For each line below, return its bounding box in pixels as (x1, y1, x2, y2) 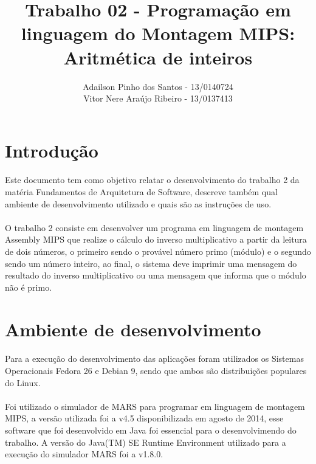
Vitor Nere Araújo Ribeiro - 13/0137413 (83, 92, 233, 105)
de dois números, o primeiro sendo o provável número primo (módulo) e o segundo (5, 245, 311, 258)
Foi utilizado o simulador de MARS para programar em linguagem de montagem (5, 400, 305, 412)
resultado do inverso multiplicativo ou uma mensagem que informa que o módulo (5, 269, 306, 282)
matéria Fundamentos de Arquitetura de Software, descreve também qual (5, 185, 278, 198)
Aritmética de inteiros (63, 44, 253, 69)
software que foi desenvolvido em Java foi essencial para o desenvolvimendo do (5, 423, 297, 436)
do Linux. (5, 376, 41, 389)
